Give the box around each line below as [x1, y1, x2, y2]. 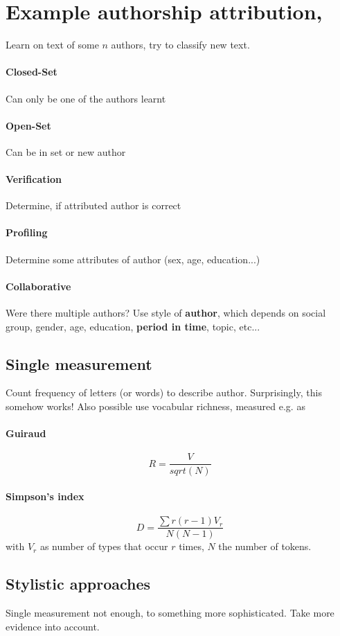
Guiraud [6, 426, 46, 441]
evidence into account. [6, 619, 100, 633]
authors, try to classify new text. [111, 37, 250, 52]
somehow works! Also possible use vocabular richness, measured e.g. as [6, 399, 305, 414]
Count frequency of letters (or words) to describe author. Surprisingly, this [6, 385, 322, 400]
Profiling [6, 225, 48, 240]
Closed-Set [6, 64, 57, 79]
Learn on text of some [6, 37, 99, 52]
